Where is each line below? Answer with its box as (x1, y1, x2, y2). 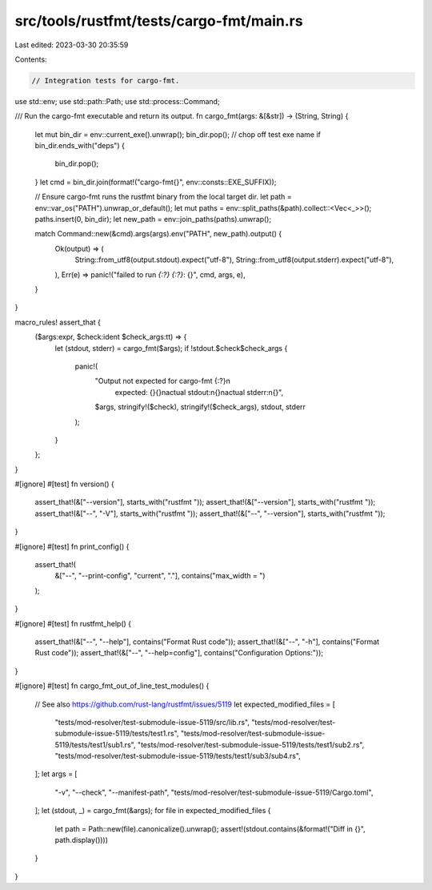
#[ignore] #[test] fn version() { (14, 479, 115, 489)
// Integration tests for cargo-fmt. (31, 76, 180, 85)
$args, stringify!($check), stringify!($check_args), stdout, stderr (94, 402, 306, 412)
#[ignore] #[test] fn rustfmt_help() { (14, 618, 132, 628)
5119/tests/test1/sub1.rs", (54, 739, 136, 749)
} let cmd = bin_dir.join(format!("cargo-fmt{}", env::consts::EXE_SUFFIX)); (34, 177, 277, 187)
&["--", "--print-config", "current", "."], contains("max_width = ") (54, 571, 266, 581)
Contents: (14, 54, 47, 64)
